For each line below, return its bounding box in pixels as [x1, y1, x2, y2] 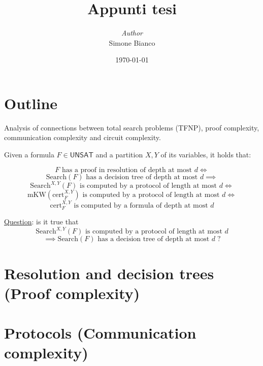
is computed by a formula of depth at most [74, 202, 208, 209]
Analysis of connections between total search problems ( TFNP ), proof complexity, [4, 122, 259, 132]
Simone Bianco [109, 37, 155, 48]
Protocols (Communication [4, 322, 196, 343]
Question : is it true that [4, 216, 79, 227]
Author [121, 27, 143, 38]
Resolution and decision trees [4, 262, 214, 283]
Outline [4, 92, 58, 113]
